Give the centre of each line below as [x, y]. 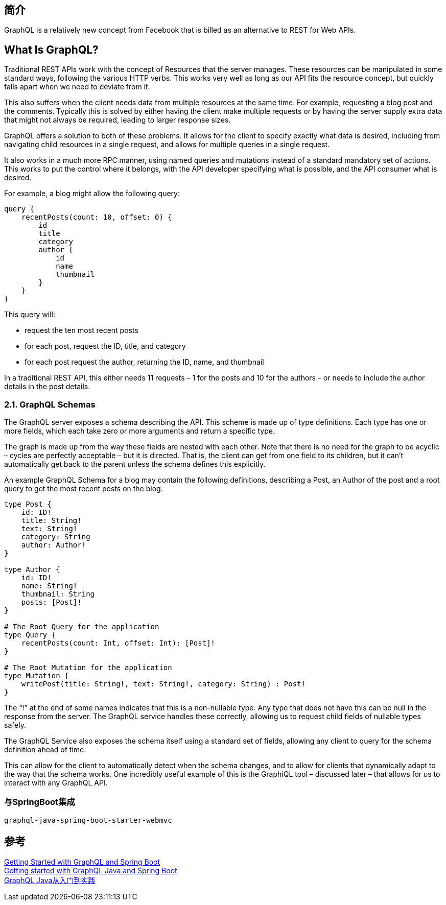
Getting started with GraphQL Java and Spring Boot [91, 870]
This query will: [30, 315]
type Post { [28, 504]
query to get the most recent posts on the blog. [84, 489]
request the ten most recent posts [81, 330]
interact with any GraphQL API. [56, 783]
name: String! [49, 586]
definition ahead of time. [45, 750]
